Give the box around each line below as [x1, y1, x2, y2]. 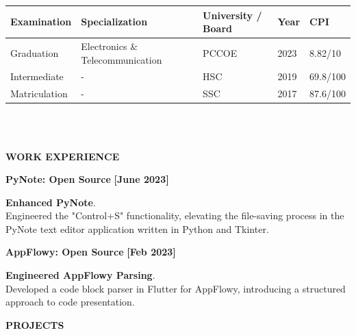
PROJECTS [5, 317, 64, 332]
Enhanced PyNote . [5, 195, 96, 209]
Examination [10, 14, 72, 29]
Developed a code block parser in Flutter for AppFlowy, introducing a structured [5, 281, 346, 295]
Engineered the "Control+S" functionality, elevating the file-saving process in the [5, 208, 344, 223]
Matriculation [10, 86, 68, 101]
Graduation [10, 45, 59, 60]
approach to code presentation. [5, 295, 135, 309]
